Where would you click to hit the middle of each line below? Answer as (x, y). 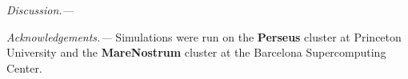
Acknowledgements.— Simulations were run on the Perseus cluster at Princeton (204, 36)
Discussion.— (40, 10)
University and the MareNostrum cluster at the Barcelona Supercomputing (196, 52)
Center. (24, 67)
